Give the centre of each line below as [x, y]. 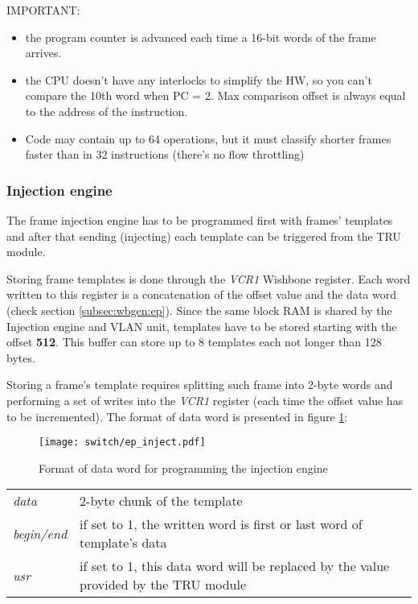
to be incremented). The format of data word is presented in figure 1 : [177, 416]
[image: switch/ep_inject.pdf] [122, 443]
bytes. [21, 357]
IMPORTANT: [43, 10]
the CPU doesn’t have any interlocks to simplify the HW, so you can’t [199, 79]
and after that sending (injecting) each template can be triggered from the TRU [204, 236]
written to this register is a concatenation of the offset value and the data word [201, 294]
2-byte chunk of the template [161, 501]
